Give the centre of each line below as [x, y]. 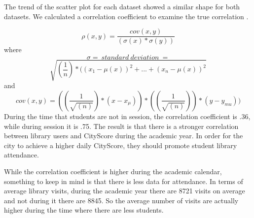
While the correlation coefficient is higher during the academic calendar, [113, 171]
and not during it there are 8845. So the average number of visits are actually [121, 200]
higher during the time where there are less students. [84, 210]
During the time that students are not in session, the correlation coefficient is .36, [127, 116]
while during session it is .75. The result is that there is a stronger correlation [121, 126]
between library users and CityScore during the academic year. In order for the [124, 136]
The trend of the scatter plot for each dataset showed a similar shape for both [122, 6]
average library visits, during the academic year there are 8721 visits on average [125, 191]
